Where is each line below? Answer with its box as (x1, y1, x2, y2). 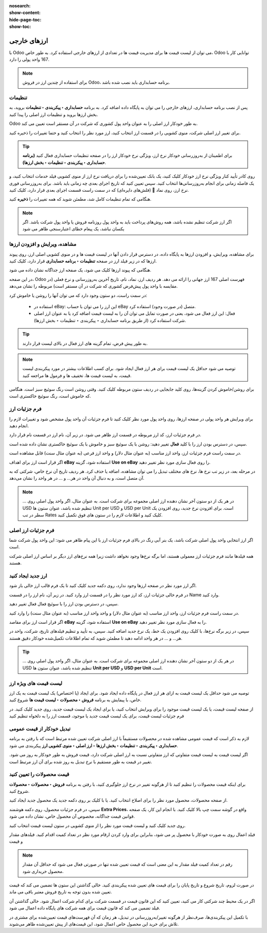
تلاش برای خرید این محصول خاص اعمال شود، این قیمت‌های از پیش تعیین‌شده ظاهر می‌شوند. (9, 921, 179, 927)
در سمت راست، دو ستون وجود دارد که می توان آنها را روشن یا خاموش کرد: (9, 292, 148, 298)
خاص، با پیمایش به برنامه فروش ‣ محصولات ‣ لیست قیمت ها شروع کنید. (9, 697, 142, 703)
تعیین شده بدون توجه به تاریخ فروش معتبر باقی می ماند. (9, 889, 112, 895)
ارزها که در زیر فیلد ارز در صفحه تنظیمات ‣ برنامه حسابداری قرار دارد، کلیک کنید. (9, 258, 157, 264)
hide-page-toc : (9, 16, 42, 22)
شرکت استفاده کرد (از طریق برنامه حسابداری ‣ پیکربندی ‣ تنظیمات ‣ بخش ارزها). (34, 317, 186, 323)
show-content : (9, 10, 41, 16)
